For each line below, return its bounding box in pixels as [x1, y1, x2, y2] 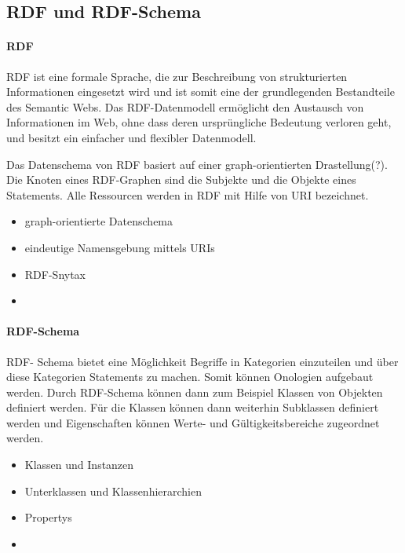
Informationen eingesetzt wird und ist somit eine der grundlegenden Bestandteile [6, 83, 395, 100]
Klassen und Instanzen [24, 456, 134, 473]
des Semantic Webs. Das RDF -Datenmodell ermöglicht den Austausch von [6, 98, 364, 115]
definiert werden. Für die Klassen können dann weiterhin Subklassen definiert [6, 399, 379, 416]
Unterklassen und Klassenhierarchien [24, 482, 202, 499]
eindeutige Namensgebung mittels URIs [24, 239, 215, 255]
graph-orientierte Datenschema [24, 213, 173, 229]
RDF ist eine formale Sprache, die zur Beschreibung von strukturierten [6, 68, 348, 84]
